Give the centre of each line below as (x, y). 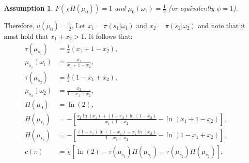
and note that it (222, 25)
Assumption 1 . (29, 8)
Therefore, (19, 25)
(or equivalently (191, 8)
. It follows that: (109, 36)
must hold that (26, 36)
